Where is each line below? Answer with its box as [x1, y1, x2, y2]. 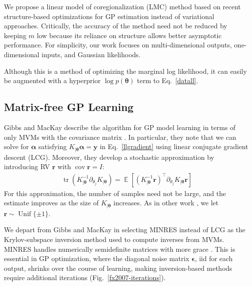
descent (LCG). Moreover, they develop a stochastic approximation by [4, 152, 214, 162]
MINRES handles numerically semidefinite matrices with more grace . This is [4, 243, 235, 254]
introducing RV [4, 161, 50, 172]
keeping [4, 30, 26, 40]
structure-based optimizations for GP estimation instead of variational [4, 11, 214, 21]
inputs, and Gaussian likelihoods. [42, 49, 141, 59]
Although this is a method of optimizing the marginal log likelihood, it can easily [4, 66, 247, 76]
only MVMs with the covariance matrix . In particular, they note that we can [4, 132, 236, 142]
